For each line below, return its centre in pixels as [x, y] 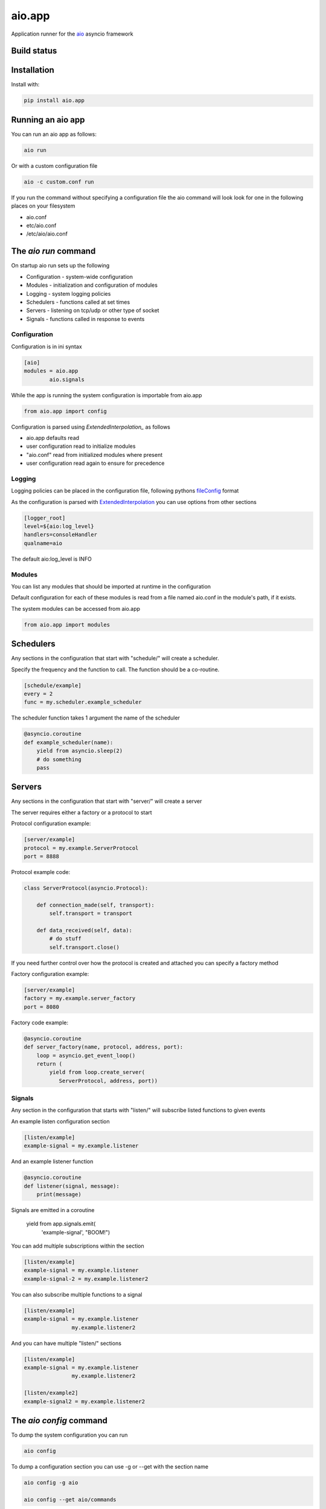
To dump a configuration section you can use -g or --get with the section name [110, 1467]
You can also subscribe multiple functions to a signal [77, 1294]
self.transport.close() [85, 947]
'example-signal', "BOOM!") [76, 1232]
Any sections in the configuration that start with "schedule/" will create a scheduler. [115, 659]
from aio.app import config [65, 411]
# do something [59, 759]
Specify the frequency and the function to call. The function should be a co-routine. [115, 669]
